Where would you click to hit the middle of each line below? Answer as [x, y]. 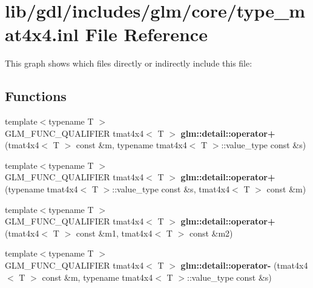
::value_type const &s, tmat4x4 [171, 189]
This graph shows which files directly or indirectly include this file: [129, 63]
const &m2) [211, 233]
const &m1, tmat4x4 [114, 233]
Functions [36, 96]
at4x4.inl [42, 34]
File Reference [146, 34]
